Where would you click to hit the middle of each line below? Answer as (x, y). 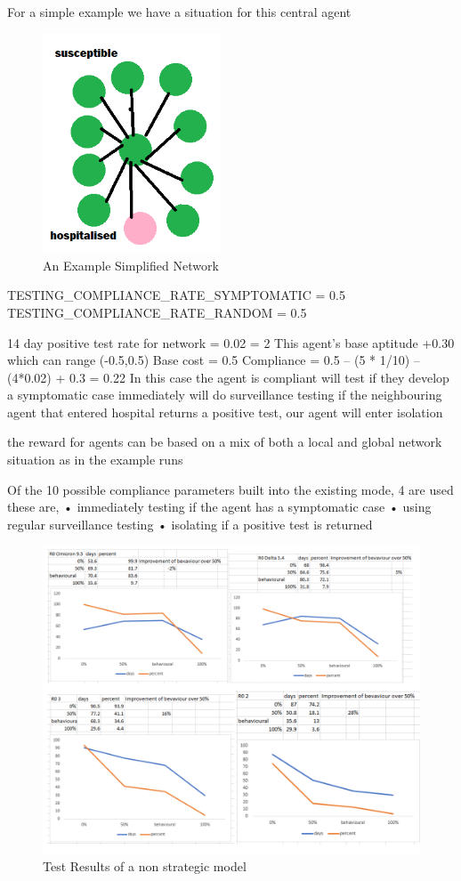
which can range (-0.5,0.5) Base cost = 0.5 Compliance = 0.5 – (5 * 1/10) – (214, 360)
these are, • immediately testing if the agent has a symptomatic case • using (219, 507)
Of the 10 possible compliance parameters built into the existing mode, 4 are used (230, 489)
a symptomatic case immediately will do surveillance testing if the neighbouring (225, 395)
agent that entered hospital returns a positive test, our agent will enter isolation (225, 412)
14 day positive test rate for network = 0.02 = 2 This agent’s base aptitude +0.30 (231, 342)
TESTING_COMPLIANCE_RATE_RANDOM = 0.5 (157, 312)
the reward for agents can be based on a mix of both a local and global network (225, 442)
